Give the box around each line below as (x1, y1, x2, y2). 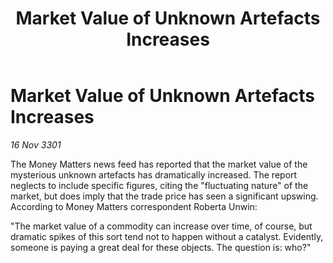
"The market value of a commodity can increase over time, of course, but (10, 220, 313, 232)
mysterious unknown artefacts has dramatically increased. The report (10, 168, 298, 181)
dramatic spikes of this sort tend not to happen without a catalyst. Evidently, (10, 230, 324, 242)
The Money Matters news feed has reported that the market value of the (10, 158, 308, 170)
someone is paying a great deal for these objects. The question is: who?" (10, 241, 312, 253)
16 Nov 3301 (10, 138, 62, 151)
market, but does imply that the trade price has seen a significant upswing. (10, 190, 319, 202)
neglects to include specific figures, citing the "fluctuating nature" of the (10, 179, 309, 191)
